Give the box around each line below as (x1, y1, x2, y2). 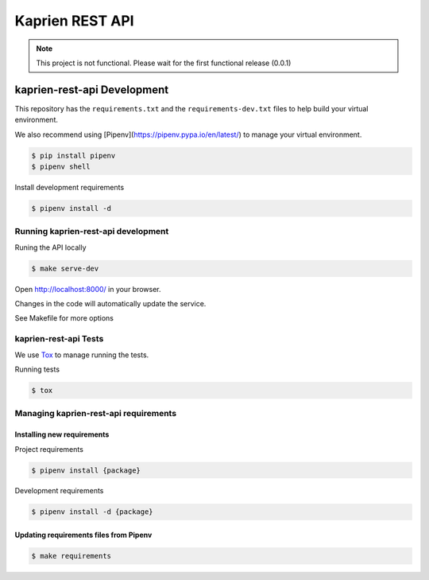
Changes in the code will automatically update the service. (14, 299, 207, 309)
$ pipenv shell (31, 162, 91, 171)
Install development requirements (14, 182, 125, 192)
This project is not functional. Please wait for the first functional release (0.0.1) (36, 58, 292, 68)
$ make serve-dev (31, 263, 99, 273)
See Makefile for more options (14, 313, 114, 323)
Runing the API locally (14, 243, 87, 252)
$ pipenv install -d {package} (31, 508, 154, 516)
